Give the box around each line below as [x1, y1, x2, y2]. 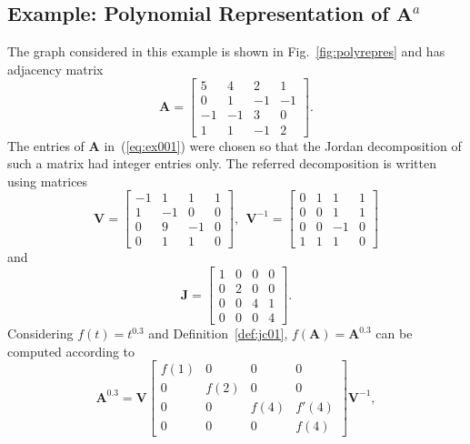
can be [375, 324, 413, 343]
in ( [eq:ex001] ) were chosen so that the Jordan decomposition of [104, 136, 462, 155]
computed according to [7, 341, 135, 360]
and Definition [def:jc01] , [148, 324, 288, 343]
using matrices [7, 171, 88, 190]
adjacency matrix [7, 59, 104, 78]
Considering [7, 324, 74, 343]
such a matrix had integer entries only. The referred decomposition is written [7, 154, 436, 173]
